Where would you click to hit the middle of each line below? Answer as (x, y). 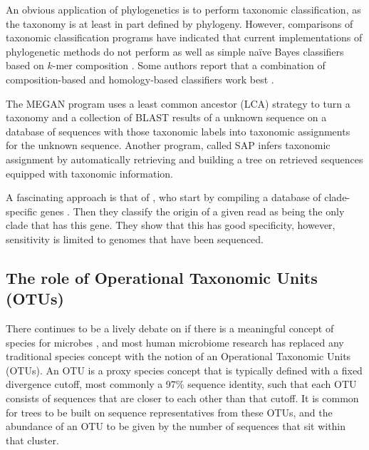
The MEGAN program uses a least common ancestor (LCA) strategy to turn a (178, 103)
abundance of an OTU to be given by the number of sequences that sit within (176, 426)
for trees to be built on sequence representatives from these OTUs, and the (169, 412)
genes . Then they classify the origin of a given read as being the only (192, 211)
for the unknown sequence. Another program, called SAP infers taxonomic (168, 145)
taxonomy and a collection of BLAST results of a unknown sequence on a (166, 117)
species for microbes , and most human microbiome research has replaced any (175, 342)
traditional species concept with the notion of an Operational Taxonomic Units (178, 356)
